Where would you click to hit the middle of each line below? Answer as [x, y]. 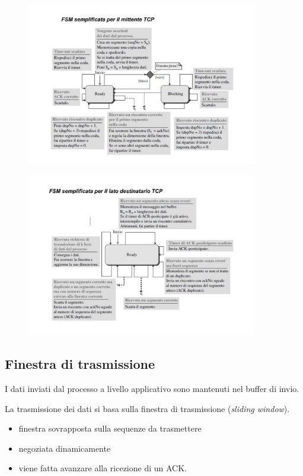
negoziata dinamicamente [65, 448]
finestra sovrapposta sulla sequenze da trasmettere [110, 428]
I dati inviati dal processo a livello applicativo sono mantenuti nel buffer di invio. [152, 388]
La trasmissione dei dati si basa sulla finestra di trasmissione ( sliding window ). [147, 408]
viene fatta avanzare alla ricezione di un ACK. [103, 468]
